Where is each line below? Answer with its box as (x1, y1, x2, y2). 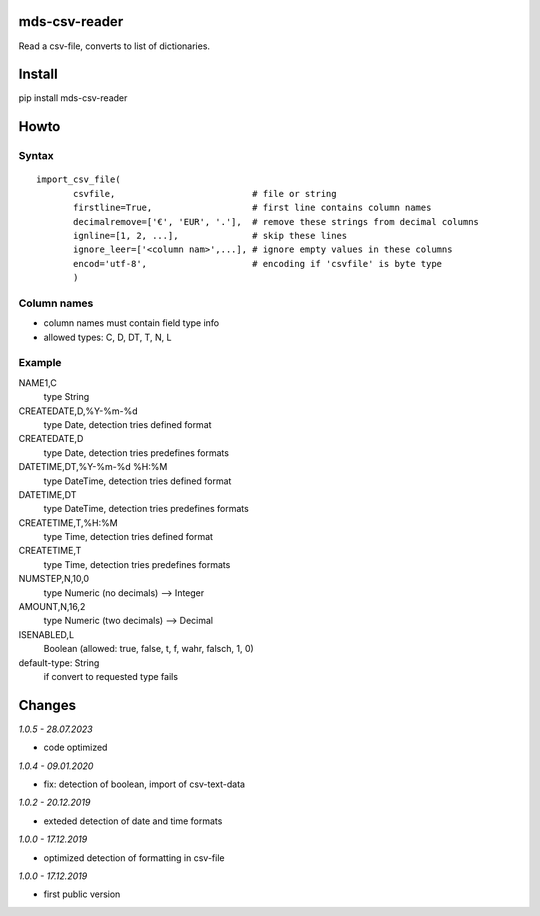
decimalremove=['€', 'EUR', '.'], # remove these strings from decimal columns (73, 216, 480, 227)
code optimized (43, 741, 108, 754)
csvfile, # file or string (73, 188, 337, 199)
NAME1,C (18, 376, 57, 389)
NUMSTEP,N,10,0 (18, 573, 90, 585)
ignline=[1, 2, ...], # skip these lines (73, 230, 348, 241)
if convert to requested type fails (43, 671, 179, 682)
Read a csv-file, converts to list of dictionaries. (18, 40, 210, 52)
